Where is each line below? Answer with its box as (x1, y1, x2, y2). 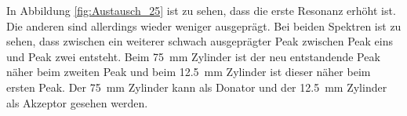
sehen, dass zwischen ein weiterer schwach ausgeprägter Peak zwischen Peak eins (6, 33, 393, 49)
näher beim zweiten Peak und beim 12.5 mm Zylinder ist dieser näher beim (6, 63, 371, 80)
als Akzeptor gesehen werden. (6, 94, 148, 111)
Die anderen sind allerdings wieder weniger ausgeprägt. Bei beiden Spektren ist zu (6, 17, 402, 34)
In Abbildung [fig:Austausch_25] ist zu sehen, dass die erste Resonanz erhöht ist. (6, 2, 396, 18)
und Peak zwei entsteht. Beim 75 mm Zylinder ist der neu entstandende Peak (6, 48, 380, 64)
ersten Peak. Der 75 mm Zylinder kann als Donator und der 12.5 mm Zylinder (6, 78, 387, 95)
